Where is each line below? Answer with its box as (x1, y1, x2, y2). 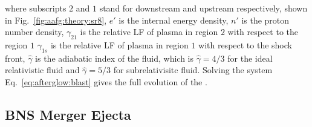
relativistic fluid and (5, 63, 80, 76)
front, (5, 51, 25, 64)
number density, (5, 25, 64, 38)
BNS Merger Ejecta (5, 105, 131, 123)
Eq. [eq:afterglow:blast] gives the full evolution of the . (5, 75, 207, 88)
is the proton (241, 13, 290, 26)
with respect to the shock (198, 38, 292, 51)
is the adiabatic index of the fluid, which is (35, 51, 193, 64)
